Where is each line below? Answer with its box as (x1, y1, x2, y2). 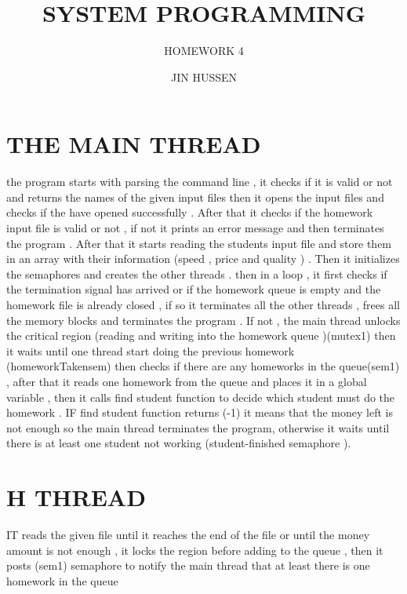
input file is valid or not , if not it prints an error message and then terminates (6, 220, 384, 236)
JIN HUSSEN (170, 68, 237, 85)
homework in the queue (6, 572, 118, 589)
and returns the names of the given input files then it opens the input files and (6, 188, 384, 205)
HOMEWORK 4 (164, 42, 244, 59)
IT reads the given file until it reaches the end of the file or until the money (6, 527, 370, 543)
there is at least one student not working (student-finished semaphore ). (6, 435, 351, 451)
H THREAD (6, 481, 146, 513)
